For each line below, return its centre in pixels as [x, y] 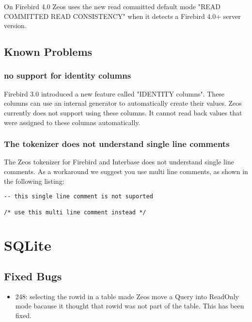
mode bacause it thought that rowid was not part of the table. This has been [130, 306]
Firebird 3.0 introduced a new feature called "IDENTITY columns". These [114, 93]
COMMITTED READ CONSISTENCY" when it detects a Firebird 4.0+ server [122, 16]
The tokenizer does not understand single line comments [117, 144]
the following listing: [34, 181]
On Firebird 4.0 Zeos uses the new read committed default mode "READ [112, 6]
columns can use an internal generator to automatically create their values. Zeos [123, 103]
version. [15, 25]
